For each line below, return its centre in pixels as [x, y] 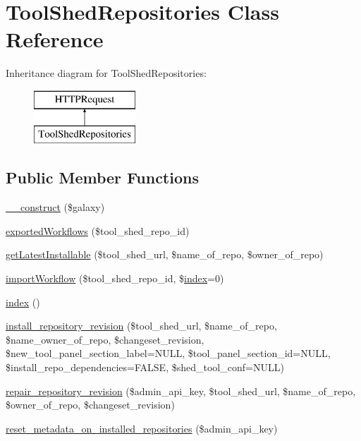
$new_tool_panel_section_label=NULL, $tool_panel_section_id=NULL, [168, 353]
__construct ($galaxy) [55, 207]
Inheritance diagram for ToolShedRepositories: [106, 73]
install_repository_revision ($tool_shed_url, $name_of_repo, [141, 326]
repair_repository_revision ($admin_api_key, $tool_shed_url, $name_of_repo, [181, 391]
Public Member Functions [102, 177]
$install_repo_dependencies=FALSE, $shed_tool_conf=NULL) [145, 367]
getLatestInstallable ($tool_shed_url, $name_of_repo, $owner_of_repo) [165, 254]
